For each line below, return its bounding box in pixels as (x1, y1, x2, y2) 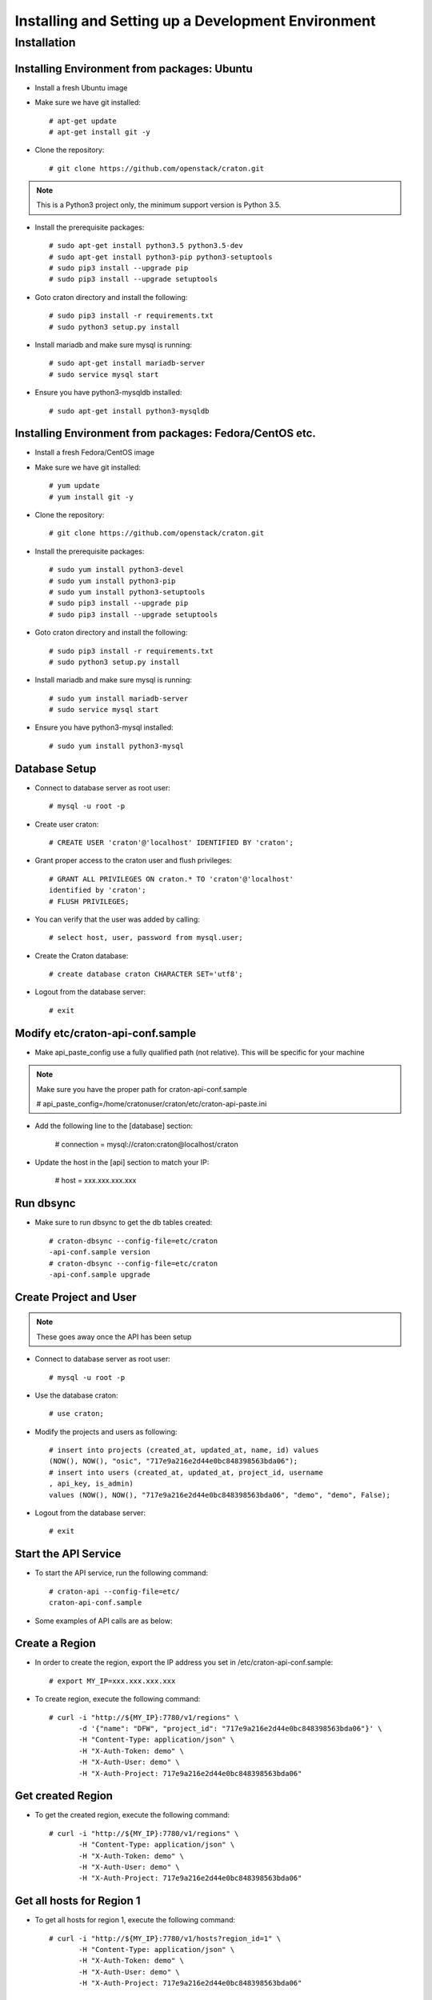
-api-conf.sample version (49, 1248, 151, 1257)
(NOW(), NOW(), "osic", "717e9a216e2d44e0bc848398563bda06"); (49, 1457, 298, 1466)
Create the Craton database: (34, 950, 129, 960)
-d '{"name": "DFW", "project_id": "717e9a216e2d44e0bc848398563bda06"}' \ (78, 1724, 382, 1733)
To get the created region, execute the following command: (34, 1810, 230, 1820)
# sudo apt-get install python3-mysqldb (49, 406, 210, 415)
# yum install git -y (49, 492, 134, 502)
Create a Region (14, 1637, 96, 1650)
